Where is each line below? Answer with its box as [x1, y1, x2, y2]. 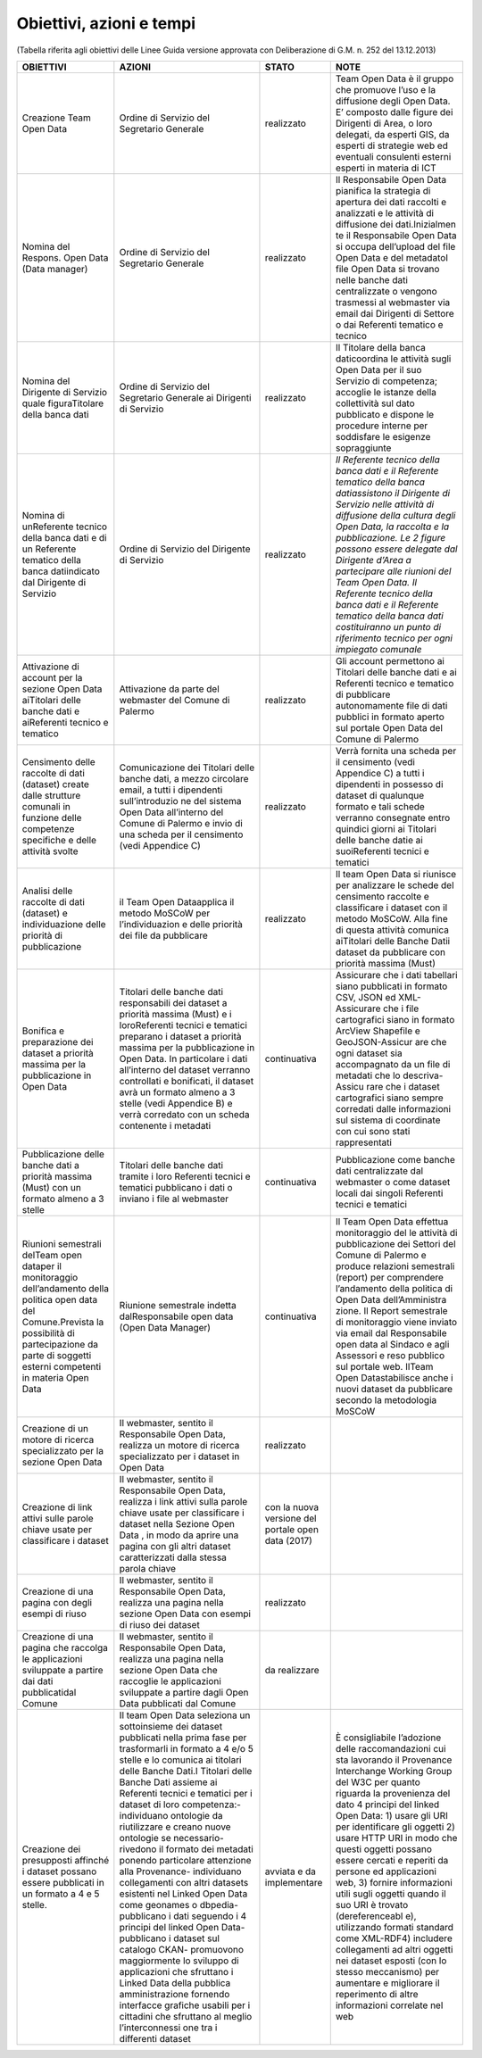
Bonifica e [21, 1025, 65, 1037]
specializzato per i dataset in [119, 1450, 240, 1463]
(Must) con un [21, 1181, 82, 1193]
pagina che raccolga [21, 1641, 109, 1654]
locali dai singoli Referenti [335, 1187, 444, 1199]
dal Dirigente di [21, 576, 87, 588]
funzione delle [21, 811, 82, 824]
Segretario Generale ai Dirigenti [119, 391, 252, 403]
